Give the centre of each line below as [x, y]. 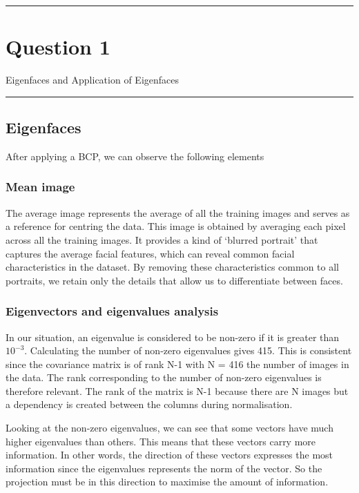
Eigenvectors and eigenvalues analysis [112, 311]
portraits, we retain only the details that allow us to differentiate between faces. [174, 280]
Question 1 [58, 47]
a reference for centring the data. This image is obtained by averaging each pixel [176, 226]
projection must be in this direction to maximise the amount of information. [167, 482]
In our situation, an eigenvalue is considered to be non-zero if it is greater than [173, 337]
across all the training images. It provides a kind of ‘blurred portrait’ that [162, 239]
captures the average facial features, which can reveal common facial [150, 253]
